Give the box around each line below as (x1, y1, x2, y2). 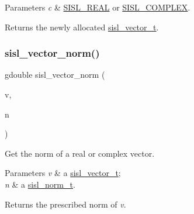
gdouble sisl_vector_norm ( (5, 68, 105, 81)
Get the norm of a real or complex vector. (5, 147, 155, 159)
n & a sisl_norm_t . (5, 178, 75, 190)
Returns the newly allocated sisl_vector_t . (5, 20, 159, 33)
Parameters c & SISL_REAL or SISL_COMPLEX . (5, 1, 190, 13)
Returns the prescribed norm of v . (5, 198, 126, 210)
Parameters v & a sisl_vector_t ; (5, 167, 121, 179)
